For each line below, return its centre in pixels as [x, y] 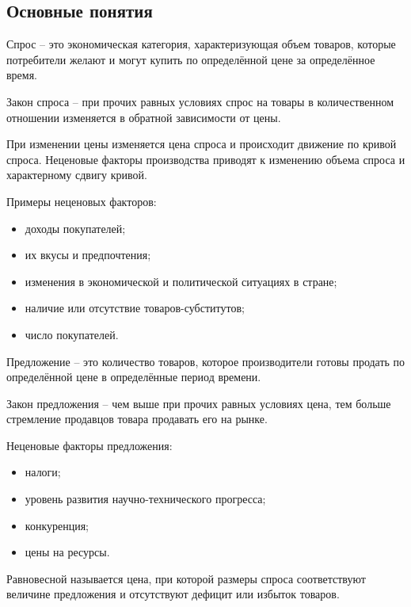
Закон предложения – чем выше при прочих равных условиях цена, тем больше [199, 403]
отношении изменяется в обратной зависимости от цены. [144, 117]
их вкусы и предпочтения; [88, 255]
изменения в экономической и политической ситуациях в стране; [181, 281]
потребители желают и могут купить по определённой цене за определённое [191, 59]
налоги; [43, 472]
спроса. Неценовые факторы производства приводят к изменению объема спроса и [206, 159]
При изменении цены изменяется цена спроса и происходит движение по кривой [202, 144]
